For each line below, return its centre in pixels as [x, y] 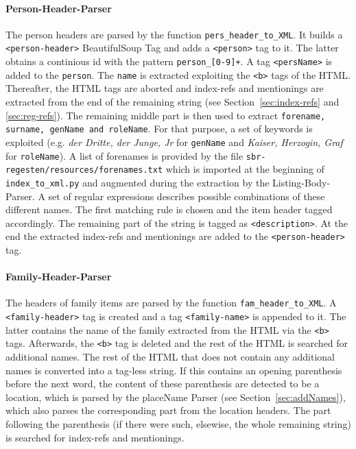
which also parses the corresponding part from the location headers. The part [168, 410]
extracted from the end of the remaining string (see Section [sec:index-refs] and [173, 102]
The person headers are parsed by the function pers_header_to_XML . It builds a [174, 34]
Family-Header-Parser [59, 277]
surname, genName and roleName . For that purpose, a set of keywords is [159, 129]
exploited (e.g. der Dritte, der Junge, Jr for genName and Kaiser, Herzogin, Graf [174, 142]
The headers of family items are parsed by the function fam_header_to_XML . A [171, 303]
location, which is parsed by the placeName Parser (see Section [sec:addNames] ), [176, 397]
